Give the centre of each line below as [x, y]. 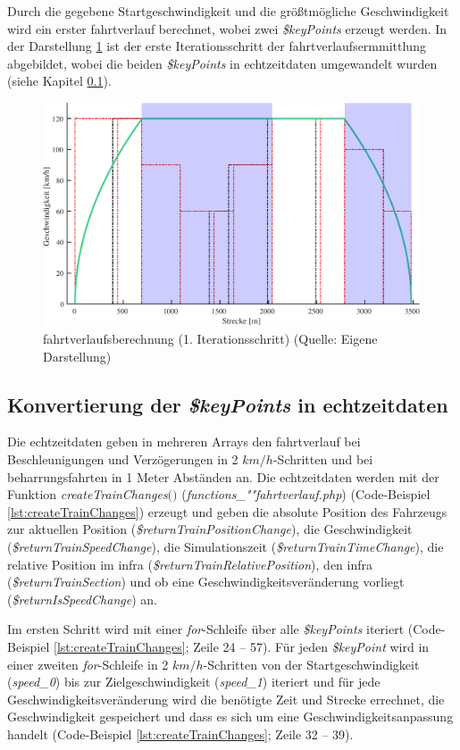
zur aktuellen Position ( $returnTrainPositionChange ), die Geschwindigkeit [210, 529]
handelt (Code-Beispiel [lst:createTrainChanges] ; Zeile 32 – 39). [180, 733]
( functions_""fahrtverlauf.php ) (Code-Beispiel [306, 494]
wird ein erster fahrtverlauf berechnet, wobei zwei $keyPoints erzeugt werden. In [227, 28]
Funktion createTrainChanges [88, 494]
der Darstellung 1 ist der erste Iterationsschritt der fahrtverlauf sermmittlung [217, 46]
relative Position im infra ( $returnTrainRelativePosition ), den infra [190, 564]
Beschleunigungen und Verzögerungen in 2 [123, 459]
